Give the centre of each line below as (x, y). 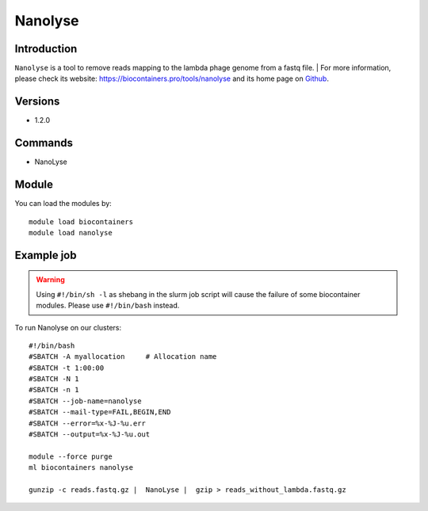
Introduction (46, 49)
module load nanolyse (71, 233)
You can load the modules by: (63, 204)
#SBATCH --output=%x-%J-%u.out (90, 435)
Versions (37, 102)
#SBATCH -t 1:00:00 (67, 368)
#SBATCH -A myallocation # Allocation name (123, 357)
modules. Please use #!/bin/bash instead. (108, 306)
